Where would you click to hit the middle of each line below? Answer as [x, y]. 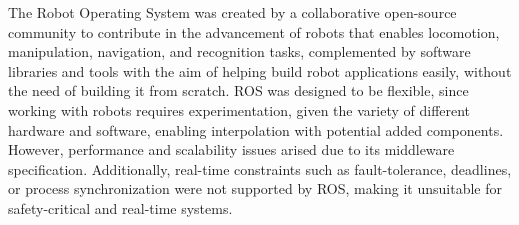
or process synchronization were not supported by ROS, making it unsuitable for [255, 188]
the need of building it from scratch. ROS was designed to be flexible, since [238, 90]
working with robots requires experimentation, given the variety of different [239, 109]
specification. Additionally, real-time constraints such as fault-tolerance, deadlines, [260, 168]
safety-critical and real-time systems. [120, 207]
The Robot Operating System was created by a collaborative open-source [232, 12]
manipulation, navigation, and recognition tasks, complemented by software [239, 51]
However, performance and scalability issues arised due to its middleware [231, 149]
